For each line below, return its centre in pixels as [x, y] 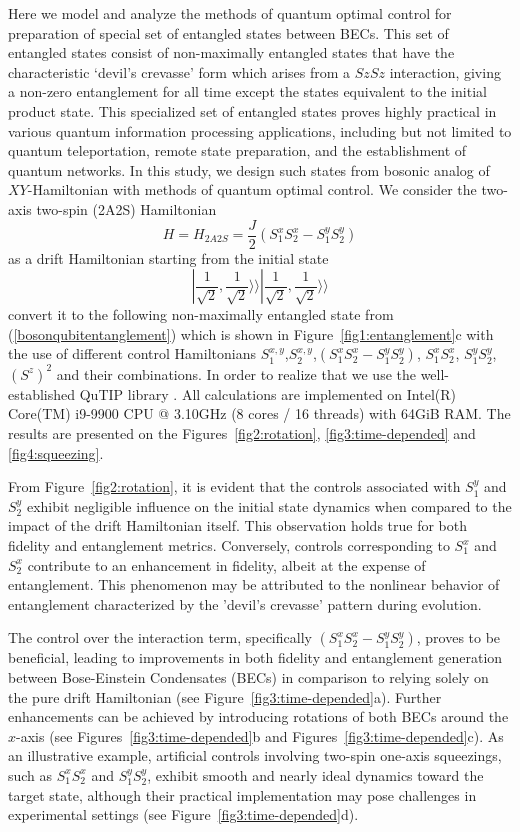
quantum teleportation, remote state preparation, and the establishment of [237, 150]
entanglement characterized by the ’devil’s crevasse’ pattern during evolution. [245, 603]
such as [30, 774]
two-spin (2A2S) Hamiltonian [126, 208]
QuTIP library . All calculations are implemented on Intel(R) [267, 393]
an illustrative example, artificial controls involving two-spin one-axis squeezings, [255, 755]
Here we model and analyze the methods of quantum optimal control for [230, 13]
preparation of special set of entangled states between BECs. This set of [228, 32]
